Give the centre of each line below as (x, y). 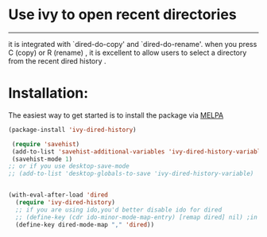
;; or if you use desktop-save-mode (69, 166)
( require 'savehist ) (46, 144)
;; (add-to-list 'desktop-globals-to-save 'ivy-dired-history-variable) (131, 174)
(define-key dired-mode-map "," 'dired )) (85, 224)
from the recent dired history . (57, 60)
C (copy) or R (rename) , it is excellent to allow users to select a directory (128, 52)
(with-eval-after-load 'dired (58, 195)
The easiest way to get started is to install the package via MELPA (116, 115)
